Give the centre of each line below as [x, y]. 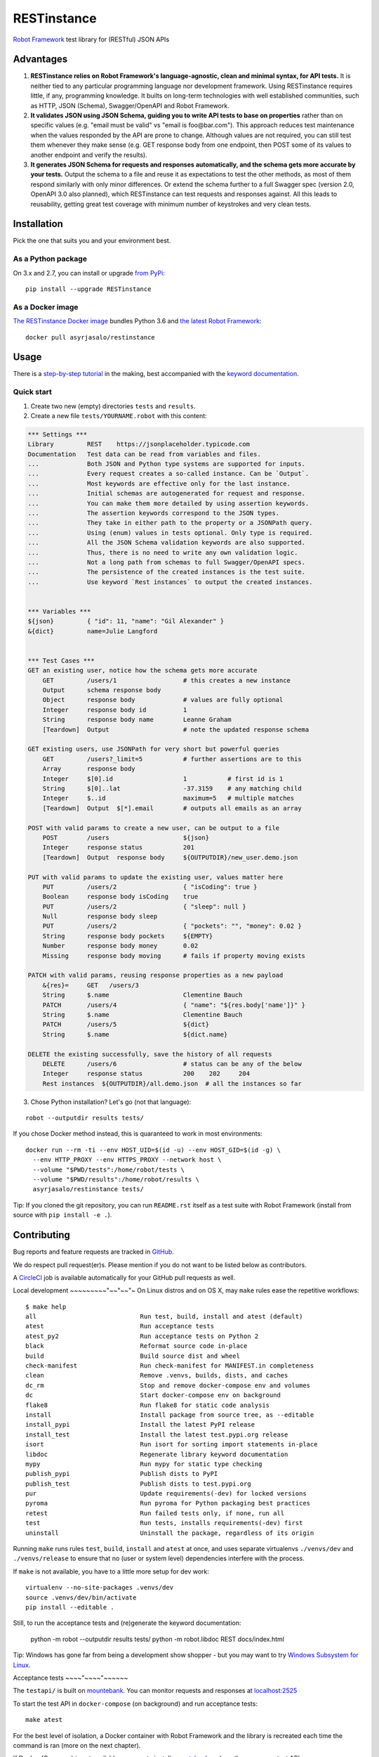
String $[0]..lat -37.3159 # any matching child [172, 788]
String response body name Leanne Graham [137, 720]
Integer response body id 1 [115, 709]
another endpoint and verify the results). [89, 155]
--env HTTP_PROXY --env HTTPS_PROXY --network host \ [127, 1160]
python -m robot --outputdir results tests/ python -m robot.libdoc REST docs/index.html [157, 1639]
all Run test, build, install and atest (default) [164, 1317]
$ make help [46, 1307]
